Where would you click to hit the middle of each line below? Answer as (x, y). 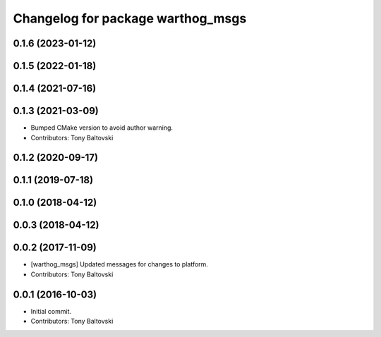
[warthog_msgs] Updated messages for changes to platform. (119, 264)
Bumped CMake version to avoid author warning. (102, 128)
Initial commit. (51, 311)
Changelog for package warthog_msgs (130, 18)
